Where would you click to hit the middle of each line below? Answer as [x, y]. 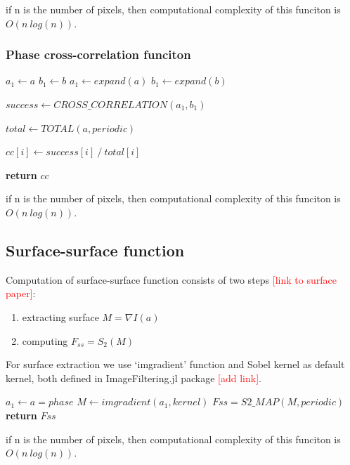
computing [45, 340]
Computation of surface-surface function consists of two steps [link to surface [171, 279]
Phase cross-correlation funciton [98, 54]
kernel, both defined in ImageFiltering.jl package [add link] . [134, 378]
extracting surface [60, 316]
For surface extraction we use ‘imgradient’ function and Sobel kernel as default [175, 364]
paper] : [21, 293]
